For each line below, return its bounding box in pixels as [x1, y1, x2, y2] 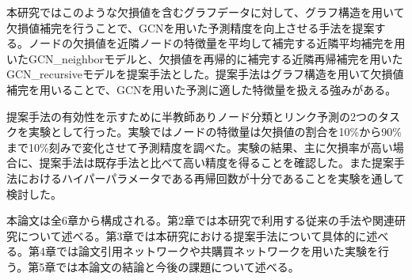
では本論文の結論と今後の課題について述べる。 [55, 258, 299, 274]
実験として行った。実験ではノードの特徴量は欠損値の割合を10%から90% [28, 123, 402, 140]
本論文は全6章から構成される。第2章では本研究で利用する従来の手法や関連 [6, 212, 395, 229]
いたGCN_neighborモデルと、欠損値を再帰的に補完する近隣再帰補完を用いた [6, 50, 403, 66]
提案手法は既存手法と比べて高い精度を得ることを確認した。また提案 [39, 154, 395, 171]
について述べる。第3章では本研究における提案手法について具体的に [17, 227, 367, 244]
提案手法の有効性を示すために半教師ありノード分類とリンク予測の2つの [6, 108, 378, 124]
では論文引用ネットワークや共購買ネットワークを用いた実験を [55, 243, 378, 259]
